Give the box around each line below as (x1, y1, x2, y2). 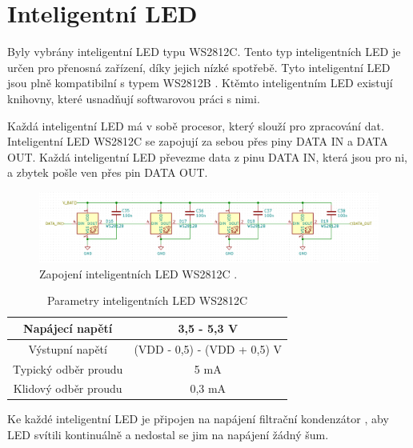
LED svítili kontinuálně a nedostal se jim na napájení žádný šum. (7, 426, 329, 443)
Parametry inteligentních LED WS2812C (46, 292, 248, 309)
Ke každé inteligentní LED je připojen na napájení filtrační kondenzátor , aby (7, 410, 389, 427)
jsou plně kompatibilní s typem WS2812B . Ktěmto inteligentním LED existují (7, 74, 393, 91)
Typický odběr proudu (13, 360, 123, 377)
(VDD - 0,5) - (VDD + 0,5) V (134, 340, 283, 357)
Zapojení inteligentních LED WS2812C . (39, 265, 238, 282)
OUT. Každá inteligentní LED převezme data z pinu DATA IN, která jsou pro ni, (7, 148, 407, 165)
